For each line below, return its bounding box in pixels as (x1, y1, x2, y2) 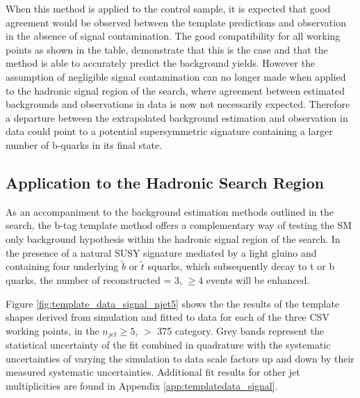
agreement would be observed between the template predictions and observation (6, 15, 346, 29)
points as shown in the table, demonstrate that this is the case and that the (6, 42, 328, 56)
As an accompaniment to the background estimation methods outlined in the (6, 204, 334, 218)
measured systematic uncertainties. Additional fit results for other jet (6, 365, 300, 379)
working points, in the (6, 323, 99, 337)
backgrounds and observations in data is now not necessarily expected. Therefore (6, 97, 350, 111)
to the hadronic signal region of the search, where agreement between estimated (6, 83, 345, 97)
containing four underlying (6, 259, 119, 273)
